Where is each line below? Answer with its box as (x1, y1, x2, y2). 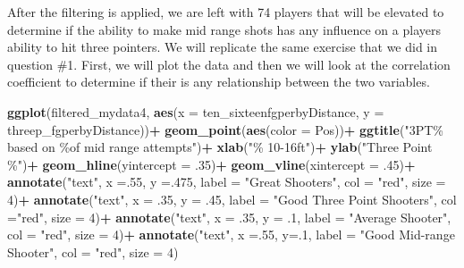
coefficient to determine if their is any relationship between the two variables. (7, 72, 430, 91)
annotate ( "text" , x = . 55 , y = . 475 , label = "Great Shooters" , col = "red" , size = (7, 172, 446, 191)
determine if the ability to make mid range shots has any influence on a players (7, 20, 441, 38)
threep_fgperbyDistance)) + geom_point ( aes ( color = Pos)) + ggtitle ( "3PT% (7, 120, 443, 138)
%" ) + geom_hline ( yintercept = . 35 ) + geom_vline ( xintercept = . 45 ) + (7, 155, 416, 173)
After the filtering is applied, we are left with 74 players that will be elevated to (7, 3, 444, 21)
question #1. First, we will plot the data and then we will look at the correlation (7, 54, 451, 73)
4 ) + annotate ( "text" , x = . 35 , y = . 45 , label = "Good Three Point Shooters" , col (7, 189, 457, 208)
